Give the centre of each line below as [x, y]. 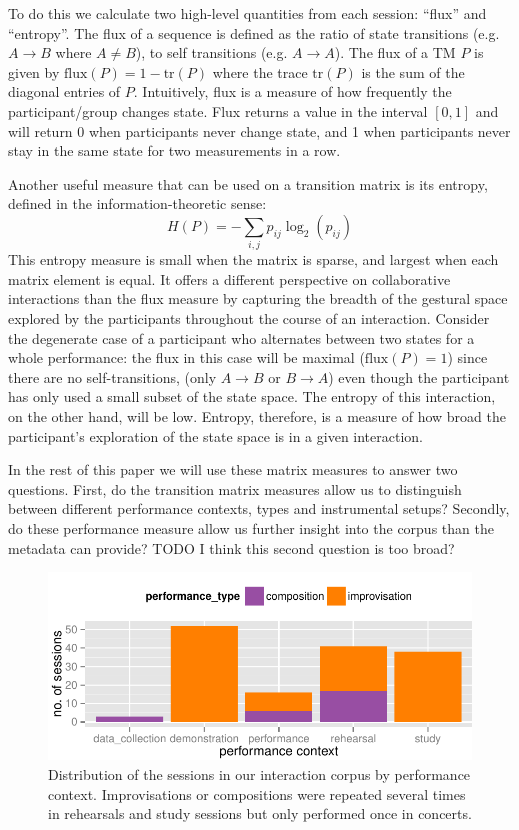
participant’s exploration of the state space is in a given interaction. [215, 435]
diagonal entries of [64, 91]
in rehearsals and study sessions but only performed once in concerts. [260, 813]
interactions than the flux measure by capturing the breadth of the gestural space [258, 298]
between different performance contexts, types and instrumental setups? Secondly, [259, 508]
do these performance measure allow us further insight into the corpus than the [251, 527]
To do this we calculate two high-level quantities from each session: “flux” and [247, 13]
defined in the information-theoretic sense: [137, 203]
